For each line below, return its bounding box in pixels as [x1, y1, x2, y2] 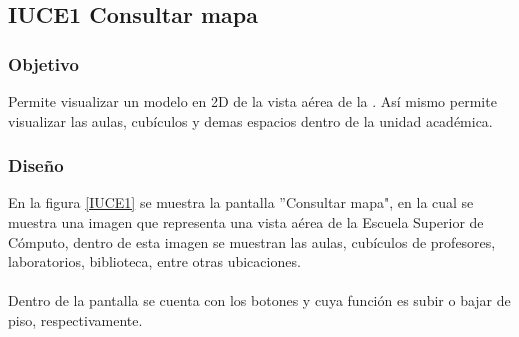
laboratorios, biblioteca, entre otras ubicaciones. [8, 251, 301, 272]
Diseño [8, 153, 64, 178]
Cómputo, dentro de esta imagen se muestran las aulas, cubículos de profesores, [8, 231, 496, 252]
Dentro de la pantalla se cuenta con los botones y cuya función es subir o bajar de [8, 290, 511, 311]
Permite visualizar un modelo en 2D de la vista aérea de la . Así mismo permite [8, 91, 497, 111]
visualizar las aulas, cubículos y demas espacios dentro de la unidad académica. [8, 110, 493, 131]
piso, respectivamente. [8, 309, 143, 330]
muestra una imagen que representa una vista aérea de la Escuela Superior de [8, 212, 484, 232]
